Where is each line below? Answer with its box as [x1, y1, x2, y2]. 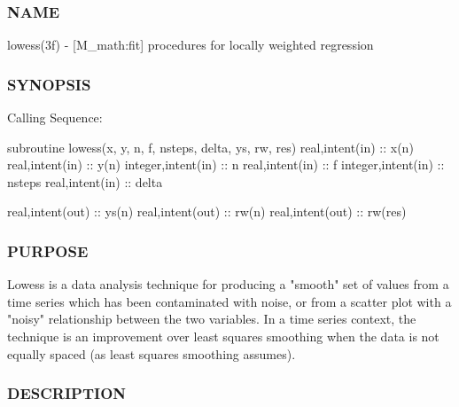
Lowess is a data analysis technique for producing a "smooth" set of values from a [7, 275, 449, 294]
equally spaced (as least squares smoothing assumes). [7, 344, 296, 363]
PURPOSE [7, 239, 89, 262]
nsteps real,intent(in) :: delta [7, 172, 163, 191]
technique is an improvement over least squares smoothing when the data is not [7, 327, 440, 345]
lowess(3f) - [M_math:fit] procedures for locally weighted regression [7, 35, 374, 54]
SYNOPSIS [7, 73, 91, 95]
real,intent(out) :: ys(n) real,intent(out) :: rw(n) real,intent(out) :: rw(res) [7, 202, 407, 221]
